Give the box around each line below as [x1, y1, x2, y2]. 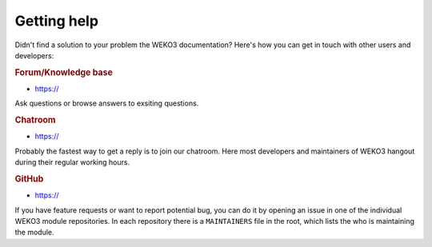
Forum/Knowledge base [14, 66, 114, 78]
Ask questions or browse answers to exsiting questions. [14, 98, 199, 108]
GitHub [14, 173, 44, 184]
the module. [14, 228, 55, 237]
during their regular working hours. [14, 157, 130, 167]
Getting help [14, 12, 99, 30]
